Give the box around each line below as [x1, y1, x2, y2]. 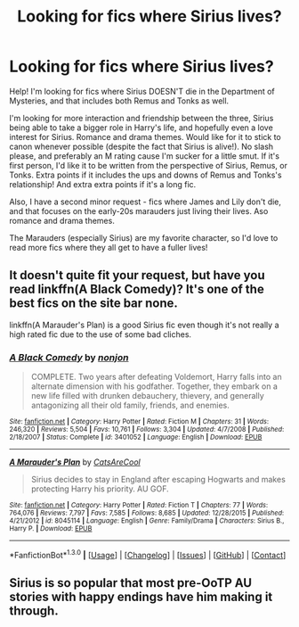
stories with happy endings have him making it [9, 590, 273, 605]
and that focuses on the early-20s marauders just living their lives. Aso [9, 205, 269, 216]
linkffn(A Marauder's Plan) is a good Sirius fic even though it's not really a [9, 319, 279, 330]
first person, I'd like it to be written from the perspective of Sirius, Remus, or [9, 160, 287, 170]
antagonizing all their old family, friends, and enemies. [30, 400, 230, 411]
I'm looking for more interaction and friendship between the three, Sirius [9, 112, 274, 123]
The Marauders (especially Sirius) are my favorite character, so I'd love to [9, 232, 279, 243]
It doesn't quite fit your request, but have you [9, 268, 265, 283]
